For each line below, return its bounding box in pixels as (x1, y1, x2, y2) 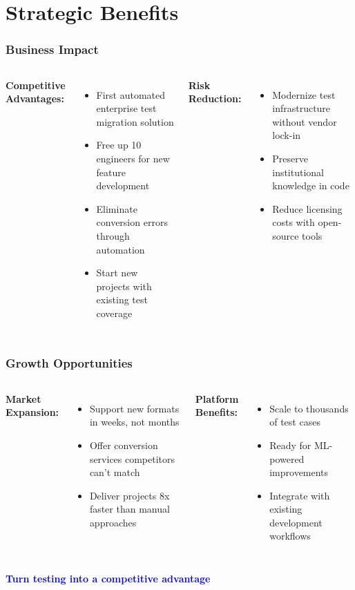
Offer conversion (89, 437, 158, 452)
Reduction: (188, 91, 242, 106)
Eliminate (96, 201, 137, 216)
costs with (272, 215, 315, 229)
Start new (96, 265, 138, 280)
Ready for (269, 437, 311, 452)
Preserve (272, 151, 308, 165)
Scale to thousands (269, 401, 349, 415)
